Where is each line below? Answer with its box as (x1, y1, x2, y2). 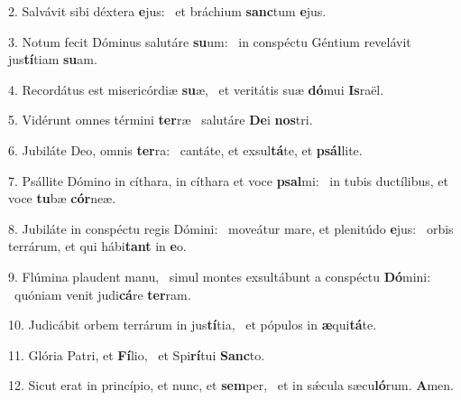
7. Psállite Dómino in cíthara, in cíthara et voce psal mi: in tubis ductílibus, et (8, 171, 449, 190)
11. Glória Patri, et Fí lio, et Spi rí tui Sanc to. (8, 345, 265, 364)
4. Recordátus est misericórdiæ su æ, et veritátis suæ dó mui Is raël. (8, 79, 384, 98)
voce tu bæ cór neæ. (8, 189, 116, 208)
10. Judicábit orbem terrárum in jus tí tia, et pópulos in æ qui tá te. (8, 315, 377, 334)
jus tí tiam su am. (8, 50, 97, 69)
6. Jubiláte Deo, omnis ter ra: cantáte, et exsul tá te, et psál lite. (8, 140, 363, 159)
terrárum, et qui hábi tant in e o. (8, 237, 187, 256)
